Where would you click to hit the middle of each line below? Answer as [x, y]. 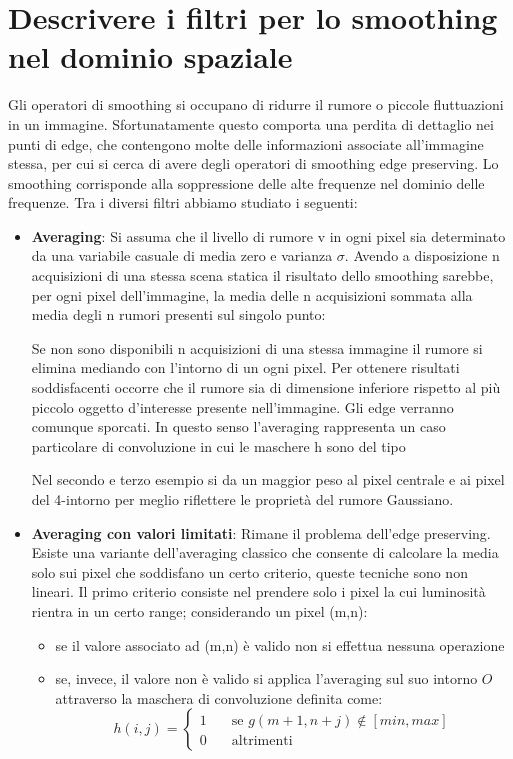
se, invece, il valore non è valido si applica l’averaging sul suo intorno [266, 678]
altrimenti [262, 741]
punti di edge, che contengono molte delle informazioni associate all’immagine [246, 143]
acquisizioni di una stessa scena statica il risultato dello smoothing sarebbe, [262, 275]
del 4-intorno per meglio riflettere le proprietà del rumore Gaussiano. [242, 499]
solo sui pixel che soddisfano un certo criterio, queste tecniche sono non [249, 571]
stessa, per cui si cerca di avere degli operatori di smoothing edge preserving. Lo [253, 163]
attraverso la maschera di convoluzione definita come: [219, 697]
